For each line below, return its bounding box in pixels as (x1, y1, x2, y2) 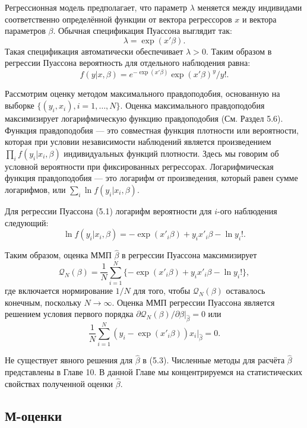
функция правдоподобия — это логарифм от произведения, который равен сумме (5, 172, 298, 184)
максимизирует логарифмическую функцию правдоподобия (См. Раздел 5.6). (5, 112, 283, 125)
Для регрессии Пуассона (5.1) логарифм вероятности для (5, 205, 212, 217)
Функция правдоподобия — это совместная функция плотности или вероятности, (5, 123, 299, 136)
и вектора (242, 12, 277, 25)
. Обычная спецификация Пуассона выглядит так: (53, 24, 232, 37)
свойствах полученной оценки (5, 377, 113, 389)
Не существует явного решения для (5, 354, 133, 366)
